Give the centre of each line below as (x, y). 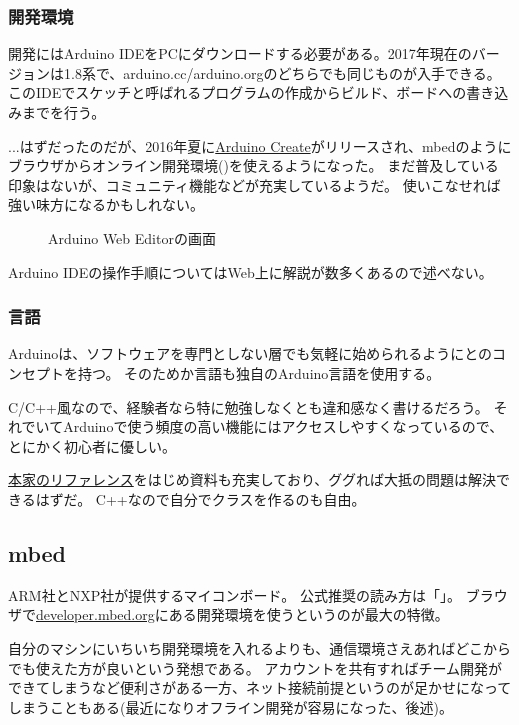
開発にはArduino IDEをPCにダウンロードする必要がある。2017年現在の (240, 53)
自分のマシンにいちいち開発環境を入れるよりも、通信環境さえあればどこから (259, 647)
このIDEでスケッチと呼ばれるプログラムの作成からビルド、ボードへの (237, 92)
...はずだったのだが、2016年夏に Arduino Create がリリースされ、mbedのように (260, 145)
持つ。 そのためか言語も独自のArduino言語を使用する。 (259, 372)
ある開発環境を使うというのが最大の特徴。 (308, 614)
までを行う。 (63, 112)
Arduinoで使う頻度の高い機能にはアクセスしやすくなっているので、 (283, 426)
